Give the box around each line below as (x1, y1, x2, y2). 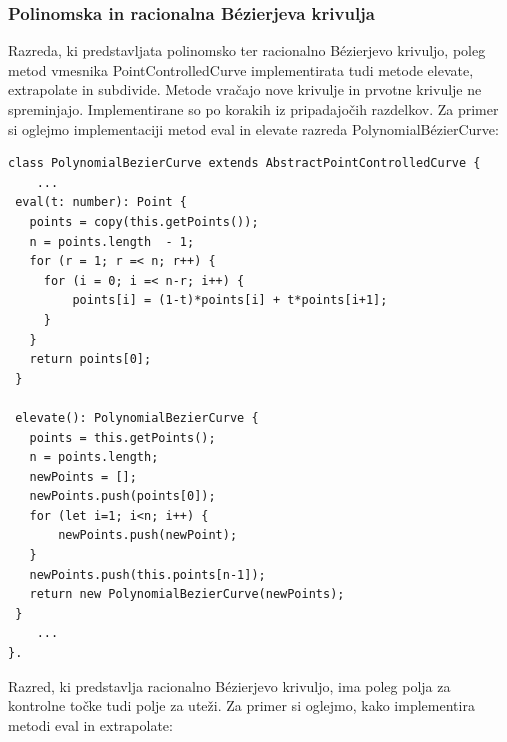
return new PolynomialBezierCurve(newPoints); (29, 587, 345, 602)
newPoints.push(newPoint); (58, 528, 238, 543)
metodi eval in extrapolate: (8, 714, 173, 735)
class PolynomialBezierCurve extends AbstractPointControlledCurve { (8, 156, 481, 171)
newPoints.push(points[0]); (29, 489, 216, 504)
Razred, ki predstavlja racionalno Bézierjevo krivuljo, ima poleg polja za (8, 675, 451, 696)
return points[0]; (29, 352, 152, 367)
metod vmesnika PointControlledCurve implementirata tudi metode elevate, (8, 59, 474, 80)
